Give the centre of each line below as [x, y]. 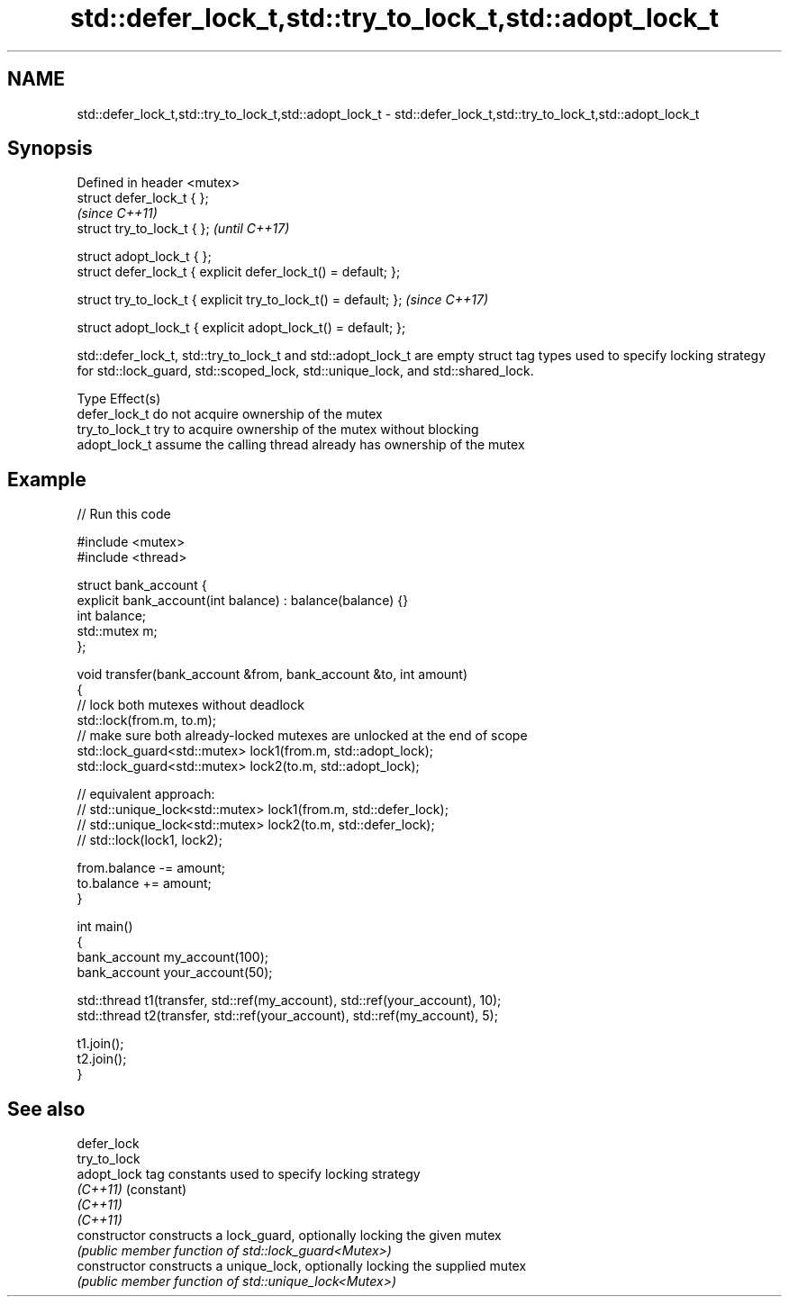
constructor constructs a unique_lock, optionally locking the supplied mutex [302, 1266]
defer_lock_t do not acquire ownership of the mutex [230, 414]
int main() [105, 927]
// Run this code [124, 514]
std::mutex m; [117, 631]
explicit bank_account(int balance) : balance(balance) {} [243, 601]
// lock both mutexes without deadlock [190, 705]
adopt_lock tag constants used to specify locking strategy [249, 1174]
